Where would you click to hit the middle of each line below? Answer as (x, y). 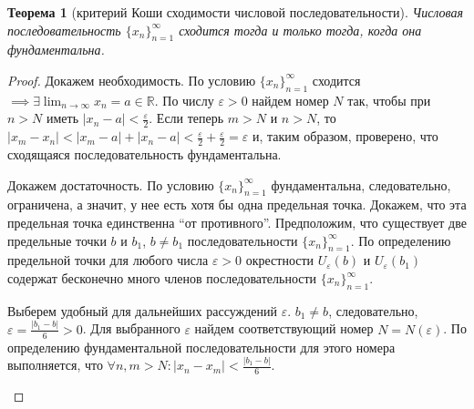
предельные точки (57, 240)
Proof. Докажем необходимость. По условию (132, 80)
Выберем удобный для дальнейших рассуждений (142, 310)
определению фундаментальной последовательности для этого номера (201, 347)
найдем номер (290, 100)
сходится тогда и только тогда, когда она (300, 30)
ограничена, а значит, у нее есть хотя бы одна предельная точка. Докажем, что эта (237, 204)
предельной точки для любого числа (108, 260)
